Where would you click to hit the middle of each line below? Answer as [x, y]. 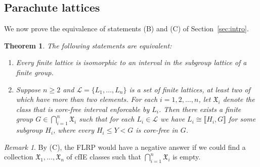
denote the [239, 99]
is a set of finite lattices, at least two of [190, 89]
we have [173, 119]
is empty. [187, 157]
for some [242, 119]
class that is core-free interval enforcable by [83, 109]
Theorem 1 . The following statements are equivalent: [88, 45]
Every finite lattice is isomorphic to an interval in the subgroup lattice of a [131, 62]
